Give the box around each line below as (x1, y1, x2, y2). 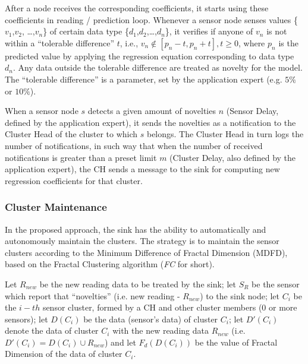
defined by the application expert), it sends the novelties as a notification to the (5, 116, 296, 128)
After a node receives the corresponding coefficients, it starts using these (5, 2, 269, 14)
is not (266, 25, 287, 37)
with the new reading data (112, 324, 209, 337)
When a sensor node (5, 105, 78, 117)
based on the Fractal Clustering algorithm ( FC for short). (5, 258, 215, 270)
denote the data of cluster (5, 324, 99, 337)
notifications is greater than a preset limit (5, 151, 157, 163)
